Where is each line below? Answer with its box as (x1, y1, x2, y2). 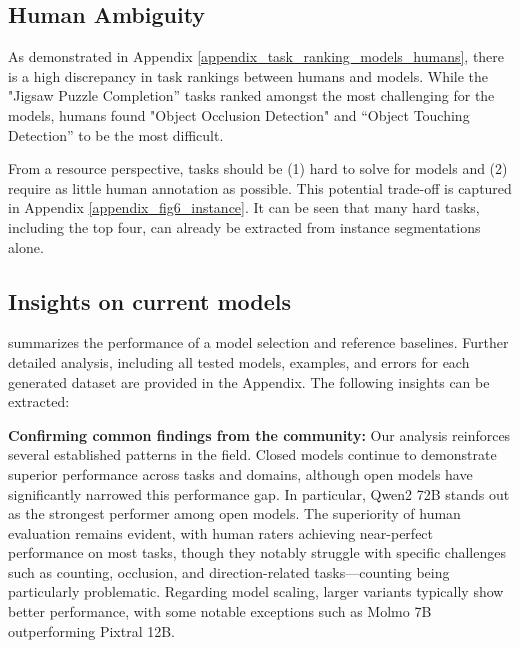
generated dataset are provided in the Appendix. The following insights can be (8, 371, 490, 392)
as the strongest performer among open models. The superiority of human (8, 503, 461, 524)
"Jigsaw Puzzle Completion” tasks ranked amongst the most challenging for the (8, 85, 495, 106)
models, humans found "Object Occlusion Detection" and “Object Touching (8, 104, 470, 125)
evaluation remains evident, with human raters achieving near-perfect (8, 522, 434, 543)
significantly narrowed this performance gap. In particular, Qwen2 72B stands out (8, 483, 510, 504)
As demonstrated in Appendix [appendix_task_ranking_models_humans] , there (8, 46, 505, 67)
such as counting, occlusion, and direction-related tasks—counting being (8, 561, 450, 582)
